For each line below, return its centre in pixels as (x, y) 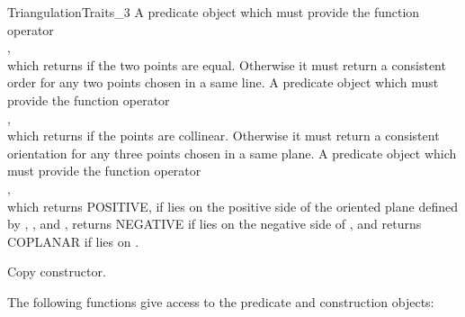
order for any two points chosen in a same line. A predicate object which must (223, 82)
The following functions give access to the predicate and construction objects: (221, 301)
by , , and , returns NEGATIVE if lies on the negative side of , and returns (215, 224)
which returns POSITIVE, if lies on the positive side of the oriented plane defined (232, 206)
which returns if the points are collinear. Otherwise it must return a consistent (224, 136)
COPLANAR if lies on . (73, 241)
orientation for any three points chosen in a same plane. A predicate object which (232, 153)
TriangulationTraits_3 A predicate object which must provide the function (214, 12)
